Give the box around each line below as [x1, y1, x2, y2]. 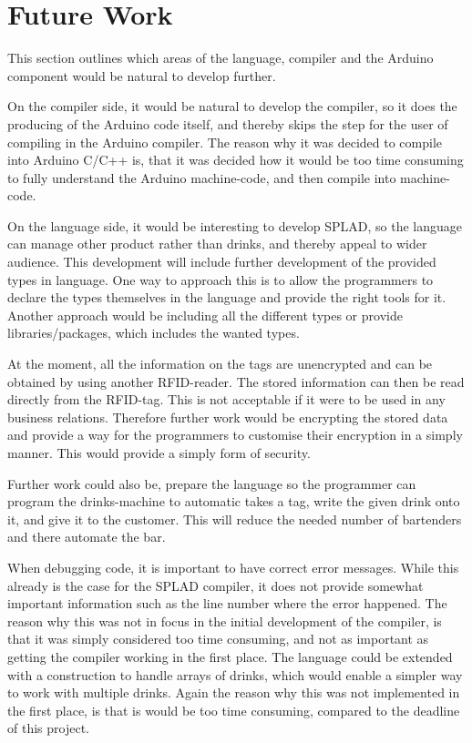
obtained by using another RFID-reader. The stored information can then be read [7, 371, 465, 391]
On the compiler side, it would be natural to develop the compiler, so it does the [7, 97, 457, 116]
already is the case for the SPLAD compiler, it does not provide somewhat [7, 575, 424, 595]
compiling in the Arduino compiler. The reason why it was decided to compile [7, 132, 443, 151]
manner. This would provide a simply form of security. [7, 443, 311, 462]
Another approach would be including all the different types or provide [7, 305, 403, 324]
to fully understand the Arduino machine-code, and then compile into [7, 168, 396, 187]
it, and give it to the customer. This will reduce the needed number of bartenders [7, 509, 462, 528]
